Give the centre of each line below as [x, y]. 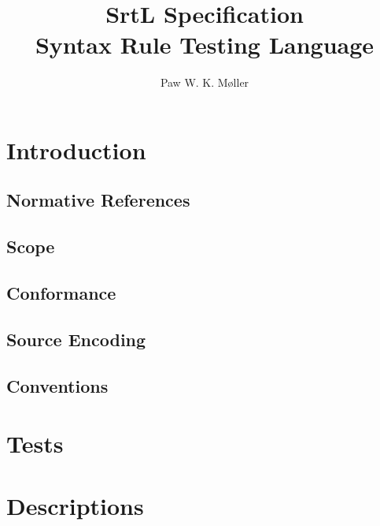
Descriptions [75, 505]
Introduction [76, 149]
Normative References [98, 200]
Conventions [57, 385]
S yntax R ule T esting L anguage [205, 45]
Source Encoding [76, 339]
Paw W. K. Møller [205, 82]
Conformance [61, 293]
